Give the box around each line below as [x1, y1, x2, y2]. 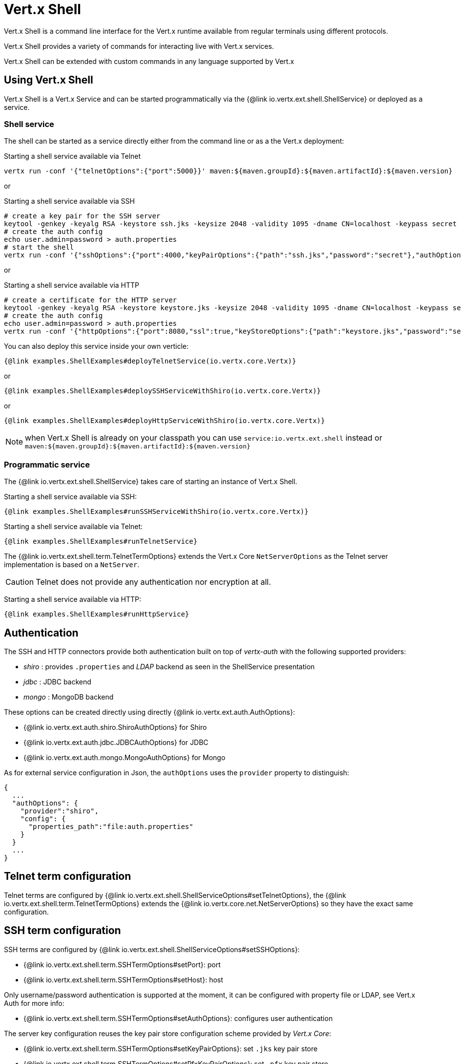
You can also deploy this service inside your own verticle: [4, 342, 189, 351]
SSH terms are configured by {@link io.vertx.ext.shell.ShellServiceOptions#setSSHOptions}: [4, 945, 300, 954]
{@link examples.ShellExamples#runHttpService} [4, 610, 189, 618]
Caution [5, 577, 34, 587]
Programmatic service [4, 459, 90, 469]
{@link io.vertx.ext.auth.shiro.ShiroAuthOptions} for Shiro [23, 723, 207, 731]
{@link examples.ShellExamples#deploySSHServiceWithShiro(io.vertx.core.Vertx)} [4, 387, 321, 395]
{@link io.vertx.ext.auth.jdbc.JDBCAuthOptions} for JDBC [23, 738, 209, 746]
